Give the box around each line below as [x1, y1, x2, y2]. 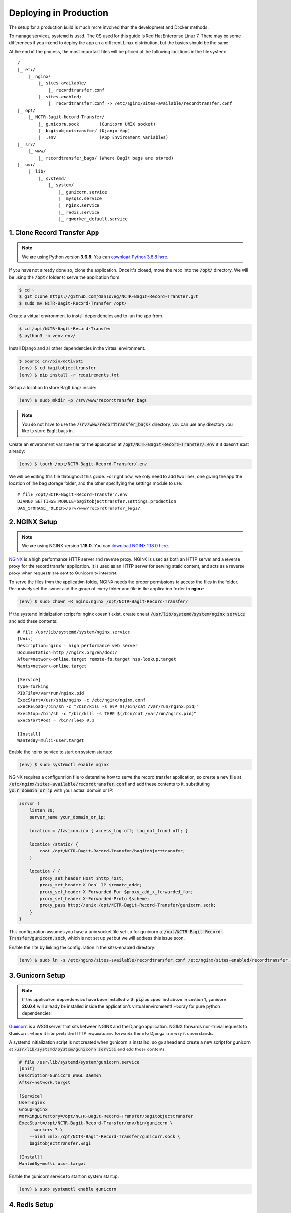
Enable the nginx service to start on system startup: [9, 749, 113, 754]
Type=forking [17, 684, 48, 689]
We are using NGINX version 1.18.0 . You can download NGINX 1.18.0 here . [22, 543, 169, 549]
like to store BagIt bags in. [22, 428, 74, 434]
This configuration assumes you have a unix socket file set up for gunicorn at [9, 929, 163, 934]
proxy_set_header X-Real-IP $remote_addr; [39, 882, 143, 888]
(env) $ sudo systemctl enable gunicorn [19, 1186, 116, 1192]
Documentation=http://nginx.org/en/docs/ [17, 650, 117, 655]
